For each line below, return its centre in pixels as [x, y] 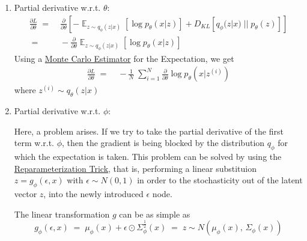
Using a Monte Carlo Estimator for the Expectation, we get [124, 58]
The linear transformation [62, 214]
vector [26, 194]
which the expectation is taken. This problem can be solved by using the [148, 157]
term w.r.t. [34, 143]
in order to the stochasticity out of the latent [220, 180]
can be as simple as [155, 214]
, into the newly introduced [93, 194]
